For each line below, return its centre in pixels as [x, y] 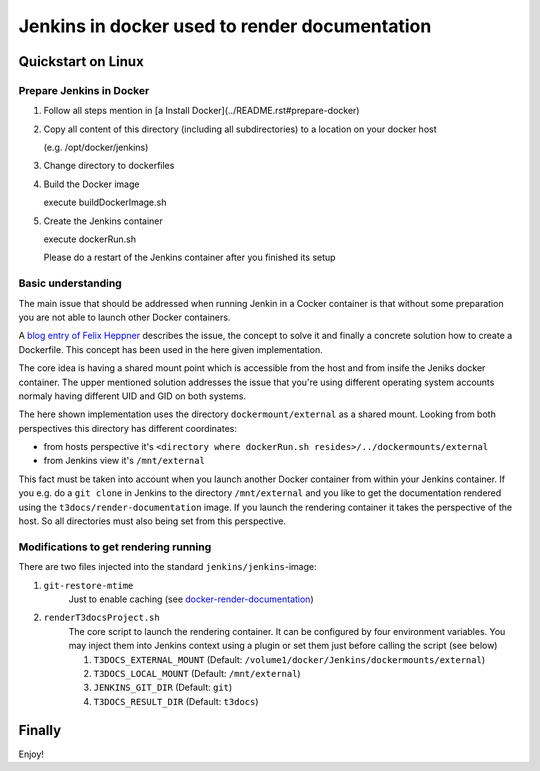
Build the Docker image [91, 184]
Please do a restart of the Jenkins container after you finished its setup [189, 257]
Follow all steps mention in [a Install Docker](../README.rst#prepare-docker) [201, 111]
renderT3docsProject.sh [101, 618]
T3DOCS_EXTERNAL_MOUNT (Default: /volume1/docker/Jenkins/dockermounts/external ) [289, 659]
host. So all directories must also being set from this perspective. [152, 521]
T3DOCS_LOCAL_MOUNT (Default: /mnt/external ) [197, 673]
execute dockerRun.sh [90, 239]
